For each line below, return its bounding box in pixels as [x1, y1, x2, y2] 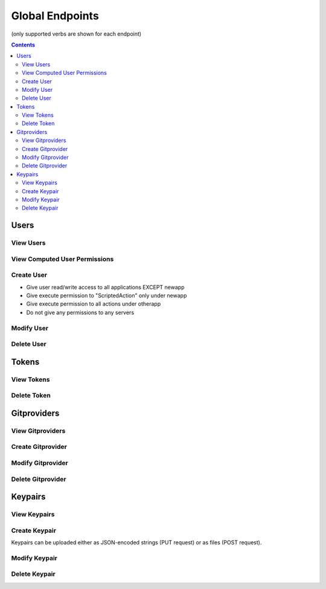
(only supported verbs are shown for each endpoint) [11, 30, 142, 37]
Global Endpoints [11, 9, 99, 22]
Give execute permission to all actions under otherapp [26, 300, 161, 307]
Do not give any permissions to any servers [26, 309, 135, 316]
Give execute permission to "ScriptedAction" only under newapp [26, 292, 187, 299]
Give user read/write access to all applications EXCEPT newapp [26, 283, 185, 291]
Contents [11, 41, 36, 48]
